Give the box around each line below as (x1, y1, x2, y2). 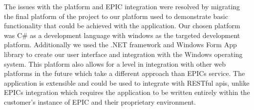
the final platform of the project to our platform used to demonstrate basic (4, 11, 228, 21)
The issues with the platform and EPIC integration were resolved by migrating (4, 1, 240, 11)
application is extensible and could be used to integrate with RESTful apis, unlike (4, 77, 250, 88)
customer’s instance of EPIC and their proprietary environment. (4, 96, 196, 107)
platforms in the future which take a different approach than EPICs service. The (4, 68, 245, 78)
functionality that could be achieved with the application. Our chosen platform (4, 20, 240, 31)
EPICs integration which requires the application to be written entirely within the (4, 87, 250, 97)
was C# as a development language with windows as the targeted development (4, 30, 240, 40)
